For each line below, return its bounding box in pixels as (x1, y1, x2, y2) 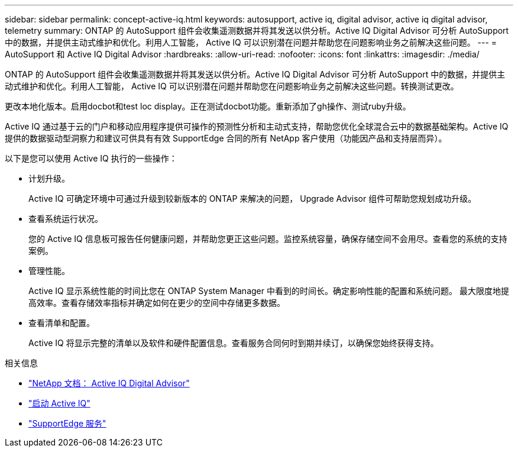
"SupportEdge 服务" (28, 418, 106, 428)
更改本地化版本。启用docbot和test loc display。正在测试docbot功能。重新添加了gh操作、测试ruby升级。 (5, 101, 411, 111)
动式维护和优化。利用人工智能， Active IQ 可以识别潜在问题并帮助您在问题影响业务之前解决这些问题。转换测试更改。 (5, 81, 459, 91)
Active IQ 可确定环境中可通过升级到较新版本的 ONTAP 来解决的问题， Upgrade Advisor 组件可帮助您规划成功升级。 (28, 193, 477, 204)
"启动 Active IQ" (28, 398, 90, 408)
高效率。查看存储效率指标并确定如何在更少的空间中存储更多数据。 (28, 298, 285, 308)
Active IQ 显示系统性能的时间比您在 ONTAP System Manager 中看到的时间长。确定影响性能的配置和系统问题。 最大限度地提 (28, 286, 509, 296)
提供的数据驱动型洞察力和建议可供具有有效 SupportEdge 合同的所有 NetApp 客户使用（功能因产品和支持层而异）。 (5, 133, 447, 143)
